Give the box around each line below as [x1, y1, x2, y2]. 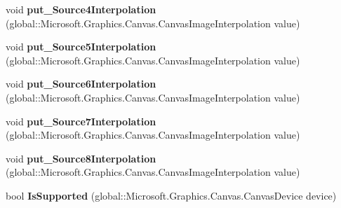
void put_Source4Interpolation [6, 2, 156, 16]
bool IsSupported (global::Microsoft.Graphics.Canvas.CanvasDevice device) [6, 188, 337, 202]
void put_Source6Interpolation [6, 76, 156, 91]
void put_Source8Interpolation [6, 151, 156, 165]
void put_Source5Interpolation [6, 39, 156, 54]
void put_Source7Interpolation [6, 113, 156, 128]
